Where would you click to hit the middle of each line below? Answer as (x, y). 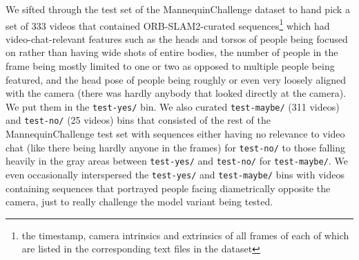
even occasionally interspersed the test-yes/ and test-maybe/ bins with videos (175, 175)
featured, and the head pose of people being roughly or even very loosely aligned (176, 79)
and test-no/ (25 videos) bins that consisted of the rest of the (138, 120)
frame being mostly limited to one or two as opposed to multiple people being (170, 66)
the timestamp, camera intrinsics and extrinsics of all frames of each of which (185, 235)
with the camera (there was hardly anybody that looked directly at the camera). (176, 93)
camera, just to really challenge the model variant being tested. (139, 202)
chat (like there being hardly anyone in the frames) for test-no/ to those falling (175, 147)
